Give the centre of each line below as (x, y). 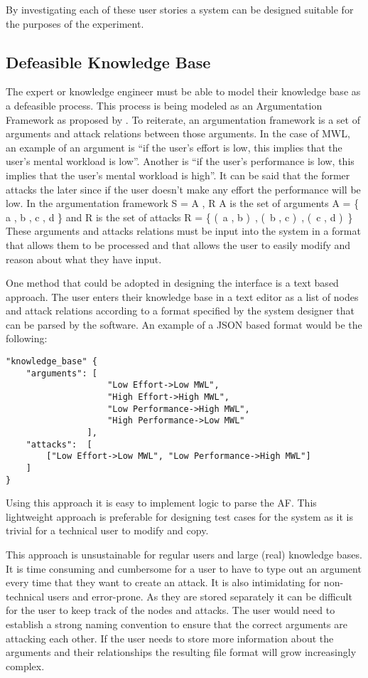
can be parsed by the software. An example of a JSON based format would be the (184, 324)
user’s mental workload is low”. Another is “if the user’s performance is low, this (180, 161)
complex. (25, 666)
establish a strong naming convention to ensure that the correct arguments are (177, 624)
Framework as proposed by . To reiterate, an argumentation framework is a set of (183, 119)
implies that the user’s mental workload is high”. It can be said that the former (178, 175)
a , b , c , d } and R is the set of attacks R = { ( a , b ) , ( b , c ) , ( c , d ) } (179, 217)
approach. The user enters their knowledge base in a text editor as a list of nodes (182, 296)
